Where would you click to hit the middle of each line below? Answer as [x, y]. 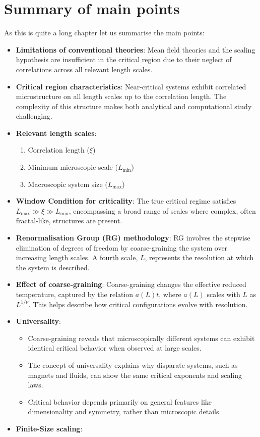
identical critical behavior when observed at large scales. [115, 348]
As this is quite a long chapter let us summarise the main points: [104, 33]
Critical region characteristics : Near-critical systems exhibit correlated [131, 86]
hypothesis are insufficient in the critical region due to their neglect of [124, 59]
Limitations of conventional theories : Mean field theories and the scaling [136, 49]
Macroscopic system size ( [68, 184]
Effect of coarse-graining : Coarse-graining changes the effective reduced [131, 284]
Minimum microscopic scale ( [73, 167]
